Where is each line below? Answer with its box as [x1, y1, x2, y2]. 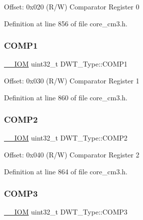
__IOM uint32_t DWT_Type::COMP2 [4, 133, 128, 143]
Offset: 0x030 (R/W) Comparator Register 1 [4, 75, 140, 85]
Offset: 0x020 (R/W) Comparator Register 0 [4, 1, 140, 11]
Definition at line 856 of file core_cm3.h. [4, 18, 128, 28]
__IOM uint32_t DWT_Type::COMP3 [4, 207, 128, 217]
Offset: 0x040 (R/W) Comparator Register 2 [4, 149, 140, 159]
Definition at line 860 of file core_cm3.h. [4, 92, 128, 102]
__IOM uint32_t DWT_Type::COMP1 [4, 59, 128, 69]
